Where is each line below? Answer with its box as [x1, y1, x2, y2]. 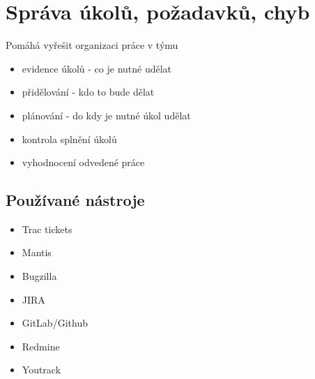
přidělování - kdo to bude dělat [22, 84, 155, 99]
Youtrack [22, 362, 61, 377]
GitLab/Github [22, 315, 88, 330]
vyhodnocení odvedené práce [22, 155, 145, 170]
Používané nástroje [6, 189, 145, 211]
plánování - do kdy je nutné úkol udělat [22, 107, 191, 122]
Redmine [22, 339, 60, 353]
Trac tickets [22, 221, 72, 236]
